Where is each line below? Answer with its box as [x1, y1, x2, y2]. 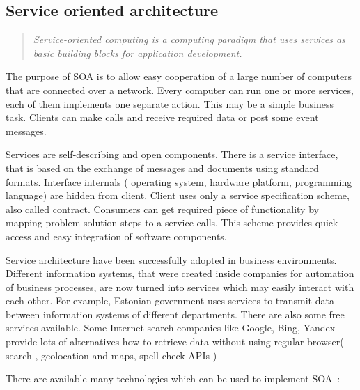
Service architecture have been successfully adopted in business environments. [6, 252, 337, 267]
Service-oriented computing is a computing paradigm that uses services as [33, 32, 345, 47]
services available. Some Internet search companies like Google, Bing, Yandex [6, 320, 336, 335]
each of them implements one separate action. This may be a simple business [6, 96, 334, 111]
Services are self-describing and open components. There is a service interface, [6, 147, 338, 162]
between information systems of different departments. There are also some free [6, 306, 345, 321]
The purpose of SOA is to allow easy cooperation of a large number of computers [6, 69, 352, 84]
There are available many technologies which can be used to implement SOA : [6, 371, 341, 386]
